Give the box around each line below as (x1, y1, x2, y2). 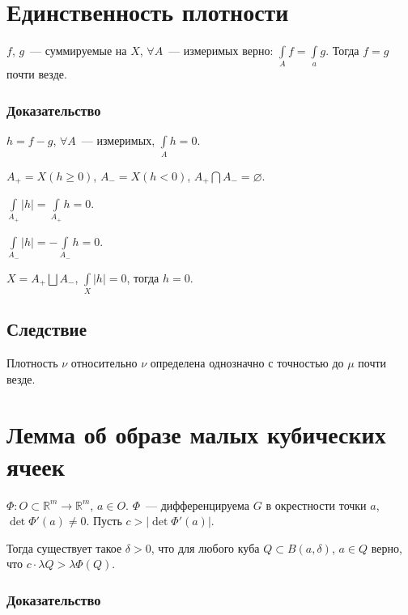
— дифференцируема (145, 496, 250, 513)
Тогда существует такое (6, 539, 122, 556)
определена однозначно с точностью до (150, 354, 344, 371)
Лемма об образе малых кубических (6, 418, 386, 451)
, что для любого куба (151, 539, 260, 556)
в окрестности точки (266, 496, 367, 513)
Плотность (6, 354, 58, 371)
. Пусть (86, 512, 122, 529)
